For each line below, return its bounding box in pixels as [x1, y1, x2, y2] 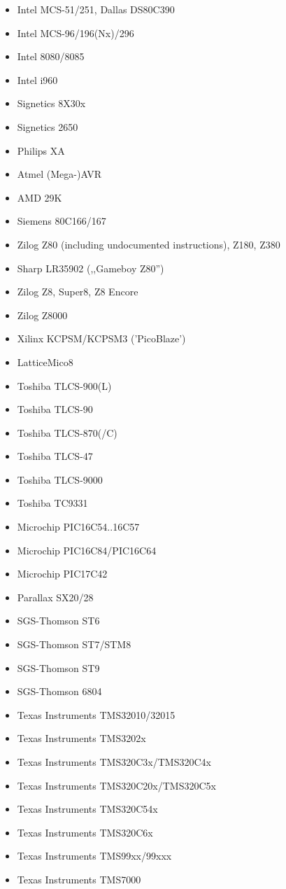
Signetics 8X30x [17, 96, 86, 111]
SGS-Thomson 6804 [17, 684, 102, 699]
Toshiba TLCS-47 [17, 449, 93, 463]
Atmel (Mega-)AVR [17, 167, 102, 181]
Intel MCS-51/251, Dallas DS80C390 [17, 2, 175, 16]
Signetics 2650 [17, 119, 78, 134]
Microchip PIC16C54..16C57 [17, 519, 140, 534]
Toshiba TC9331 [17, 496, 88, 510]
